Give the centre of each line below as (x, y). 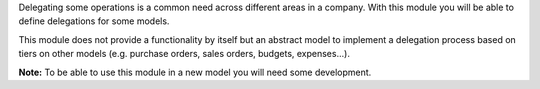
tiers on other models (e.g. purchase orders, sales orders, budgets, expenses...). (184, 54)
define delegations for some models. (94, 21)
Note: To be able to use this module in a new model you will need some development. (195, 72)
